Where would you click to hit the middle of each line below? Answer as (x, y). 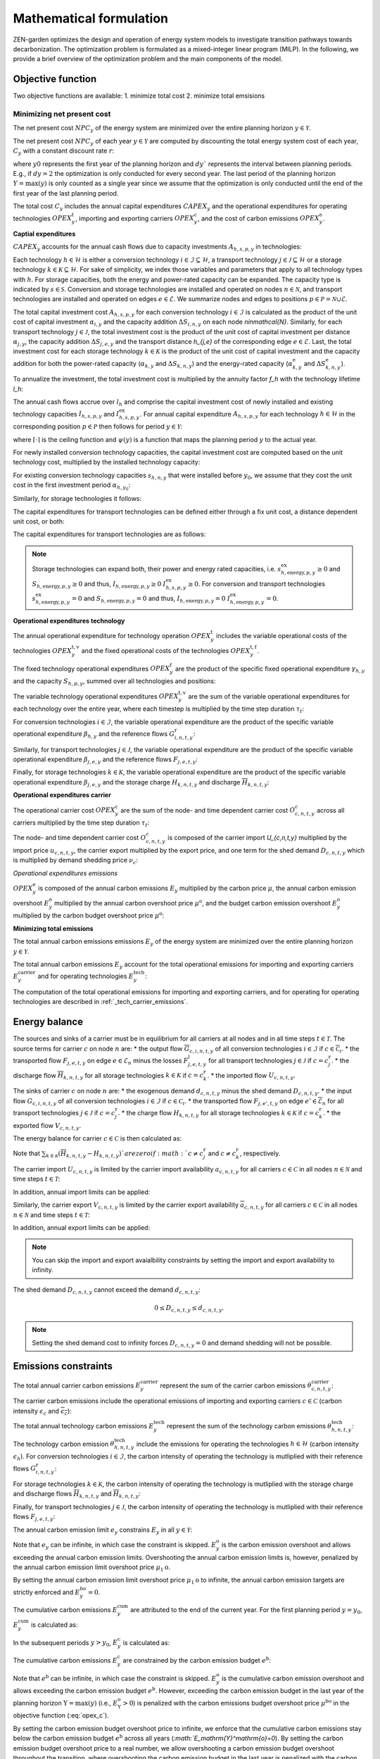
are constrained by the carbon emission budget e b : (197, 1660)
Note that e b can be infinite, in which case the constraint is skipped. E (115, 1678)
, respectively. (260, 1153)
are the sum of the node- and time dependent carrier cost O (208, 810)
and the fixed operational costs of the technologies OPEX (166, 650)
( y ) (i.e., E (103, 1703)
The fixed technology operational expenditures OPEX (91, 668)
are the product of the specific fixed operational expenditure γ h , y (270, 669)
